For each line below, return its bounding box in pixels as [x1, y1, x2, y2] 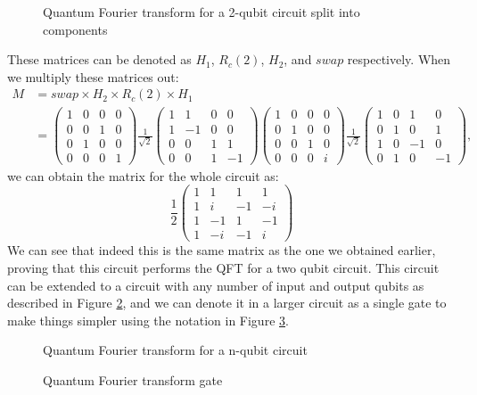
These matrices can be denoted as [7, 50, 192, 69]
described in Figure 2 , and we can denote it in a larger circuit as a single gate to [7, 293, 447, 312]
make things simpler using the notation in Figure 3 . [7, 310, 289, 329]
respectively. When [347, 50, 451, 69]
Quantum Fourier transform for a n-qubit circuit [43, 341, 308, 359]
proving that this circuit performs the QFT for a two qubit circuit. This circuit [7, 259, 440, 276]
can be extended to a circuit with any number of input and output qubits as [7, 276, 424, 294]
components [43, 20, 108, 38]
